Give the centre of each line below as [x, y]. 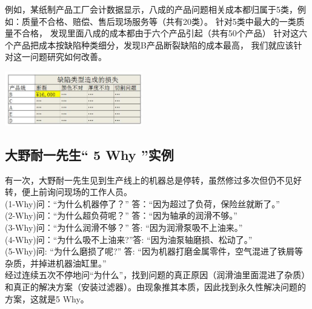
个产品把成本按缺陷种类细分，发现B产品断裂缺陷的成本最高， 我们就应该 [149, 45]
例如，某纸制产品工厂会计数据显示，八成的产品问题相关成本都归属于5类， [151, 9]
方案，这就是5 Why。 [47, 298]
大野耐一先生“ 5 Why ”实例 [89, 154]
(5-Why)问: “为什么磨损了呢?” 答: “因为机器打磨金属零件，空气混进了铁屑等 [154, 251]
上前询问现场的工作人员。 [81, 192]
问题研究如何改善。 [68, 57]
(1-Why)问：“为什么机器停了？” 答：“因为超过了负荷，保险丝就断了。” [142, 203]
